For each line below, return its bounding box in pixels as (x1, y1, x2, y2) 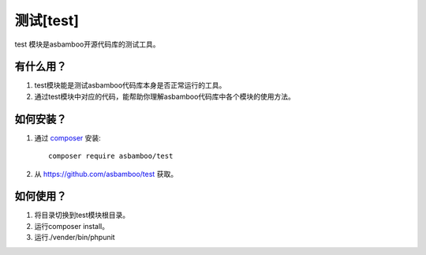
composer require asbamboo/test (48, 152, 174, 161)
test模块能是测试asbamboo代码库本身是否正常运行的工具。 (34, 81, 226, 90)
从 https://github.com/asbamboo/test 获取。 (34, 169, 177, 178)
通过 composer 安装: (34, 133, 102, 142)
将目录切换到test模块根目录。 (34, 210, 130, 220)
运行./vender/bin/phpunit (34, 233, 115, 242)
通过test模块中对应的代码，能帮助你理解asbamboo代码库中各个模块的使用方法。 (34, 92, 296, 101)
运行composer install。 (34, 221, 110, 231)
